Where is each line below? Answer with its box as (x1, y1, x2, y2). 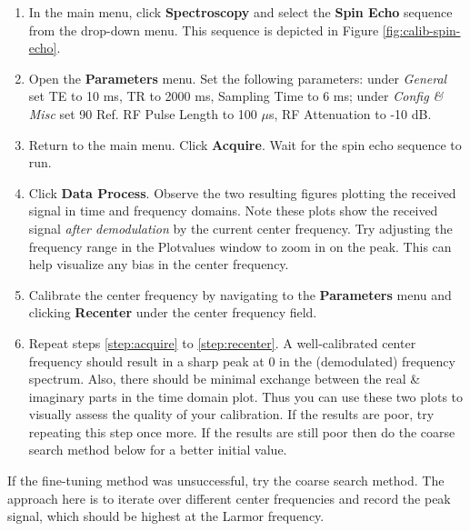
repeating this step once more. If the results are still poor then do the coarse (28, 422, 455, 441)
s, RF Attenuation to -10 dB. (268, 104, 432, 123)
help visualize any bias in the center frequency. (28, 255, 289, 274)
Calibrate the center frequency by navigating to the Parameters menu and (28, 285, 452, 304)
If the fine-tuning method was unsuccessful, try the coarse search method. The (7, 471, 445, 490)
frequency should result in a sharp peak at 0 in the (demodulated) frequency (28, 351, 455, 370)
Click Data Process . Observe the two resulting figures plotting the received (28, 183, 456, 202)
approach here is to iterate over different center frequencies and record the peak (7, 488, 451, 507)
